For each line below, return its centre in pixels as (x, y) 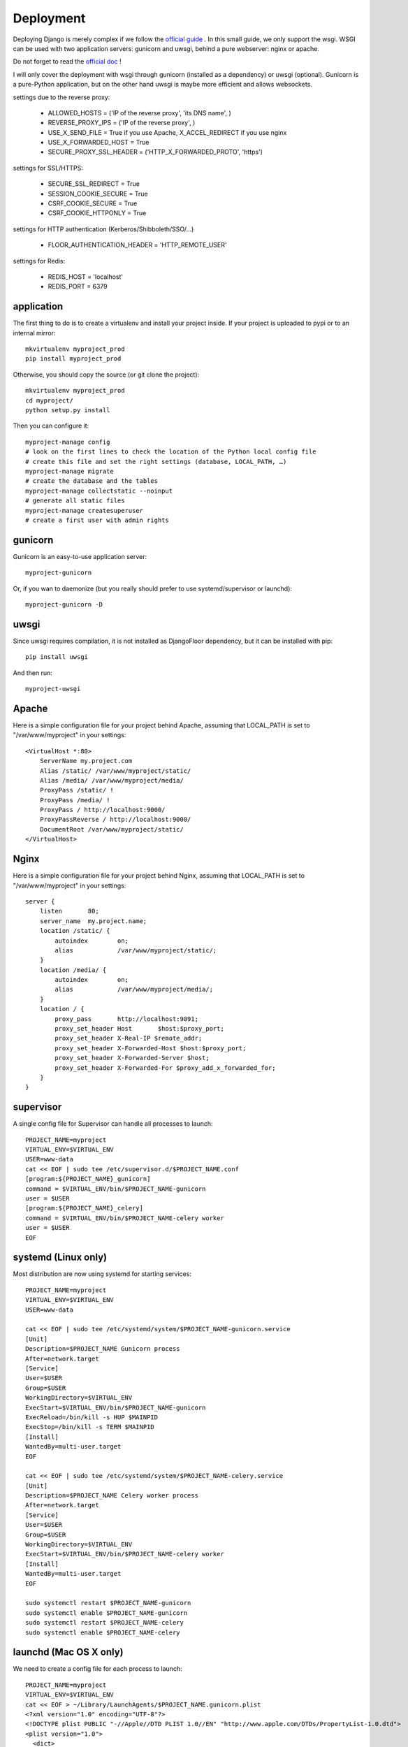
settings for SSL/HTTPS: (48, 168)
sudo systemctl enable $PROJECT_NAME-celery (103, 1632)
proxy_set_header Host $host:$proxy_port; (140, 1029)
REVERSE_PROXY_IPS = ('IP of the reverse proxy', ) (122, 123)
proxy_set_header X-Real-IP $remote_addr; (129, 1038)
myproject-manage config (68, 442)
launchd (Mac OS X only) (68, 1652)
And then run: (32, 673)
